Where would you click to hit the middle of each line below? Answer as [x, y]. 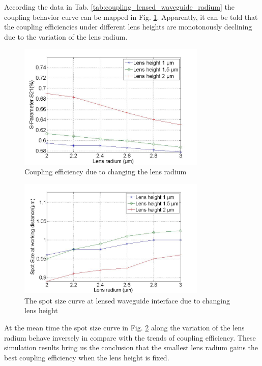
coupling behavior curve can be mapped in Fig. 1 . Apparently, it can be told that [131, 17]
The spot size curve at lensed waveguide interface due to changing [127, 300]
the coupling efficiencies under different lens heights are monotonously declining [128, 27]
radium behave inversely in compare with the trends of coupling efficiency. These [130, 337]
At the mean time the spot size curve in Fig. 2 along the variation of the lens [124, 328]
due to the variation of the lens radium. [66, 36]
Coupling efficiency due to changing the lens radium [106, 172]
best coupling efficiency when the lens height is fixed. [87, 357]
